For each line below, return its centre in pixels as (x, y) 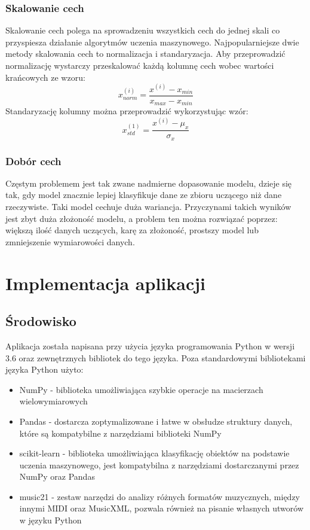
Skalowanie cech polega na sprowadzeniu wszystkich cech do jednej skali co (143, 30)
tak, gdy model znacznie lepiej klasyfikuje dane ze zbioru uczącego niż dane (144, 195)
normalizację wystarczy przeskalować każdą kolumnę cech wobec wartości (140, 65)
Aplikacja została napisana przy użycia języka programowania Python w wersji (150, 345)
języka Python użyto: (44, 369)
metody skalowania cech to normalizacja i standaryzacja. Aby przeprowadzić (145, 54)
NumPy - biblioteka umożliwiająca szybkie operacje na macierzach (141, 389)
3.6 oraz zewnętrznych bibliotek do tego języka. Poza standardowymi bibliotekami (156, 357)
